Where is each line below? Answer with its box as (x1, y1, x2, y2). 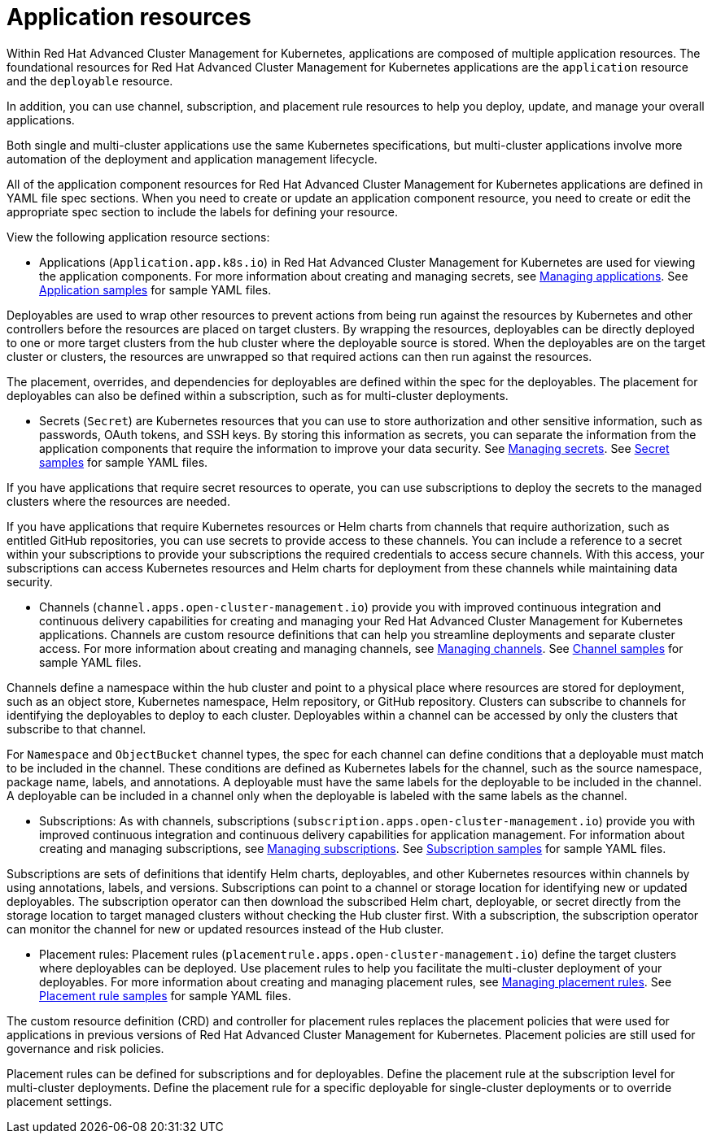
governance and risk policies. (7, 1041, 164, 1055)
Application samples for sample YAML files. (39, 282, 272, 297)
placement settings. (7, 1094, 112, 1108)
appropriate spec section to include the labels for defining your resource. (7, 204, 398, 219)
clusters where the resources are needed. (7, 494, 230, 508)
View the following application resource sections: (7, 229, 270, 244)
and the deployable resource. (7, 73, 173, 88)
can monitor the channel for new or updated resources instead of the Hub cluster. (7, 921, 444, 936)
